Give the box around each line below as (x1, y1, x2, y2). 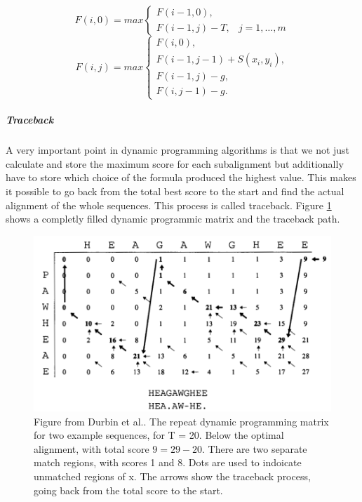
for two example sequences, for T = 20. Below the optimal (34, 428, 284, 442)
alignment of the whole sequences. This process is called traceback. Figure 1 (6, 197, 332, 212)
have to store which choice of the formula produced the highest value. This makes (6, 170, 356, 185)
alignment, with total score (34, 441, 149, 456)
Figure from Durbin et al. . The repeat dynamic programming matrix (34, 414, 329, 428)
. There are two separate (202, 441, 307, 456)
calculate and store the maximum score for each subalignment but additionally (6, 156, 344, 171)
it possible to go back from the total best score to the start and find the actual (6, 183, 344, 198)
